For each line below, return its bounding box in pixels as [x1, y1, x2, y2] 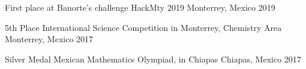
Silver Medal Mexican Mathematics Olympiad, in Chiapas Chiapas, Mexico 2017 [5, 52, 301, 65]
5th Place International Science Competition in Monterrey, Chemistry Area [5, 21, 282, 33]
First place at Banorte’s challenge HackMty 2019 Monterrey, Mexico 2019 [5, 1, 275, 13]
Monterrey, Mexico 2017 [5, 33, 94, 45]
